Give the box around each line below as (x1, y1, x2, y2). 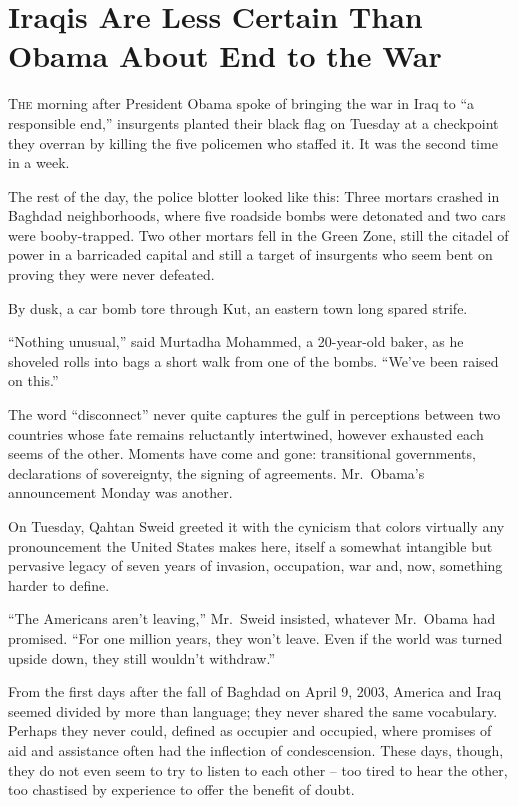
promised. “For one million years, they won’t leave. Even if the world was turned (8, 627, 503, 648)
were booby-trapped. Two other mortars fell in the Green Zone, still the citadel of (8, 224, 509, 245)
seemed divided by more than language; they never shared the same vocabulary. (8, 700, 498, 721)
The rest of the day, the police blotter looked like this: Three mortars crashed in (8, 185, 500, 206)
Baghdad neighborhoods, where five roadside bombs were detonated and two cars (8, 205, 506, 226)
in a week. (8, 152, 70, 173)
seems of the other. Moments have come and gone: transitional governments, (8, 443, 476, 464)
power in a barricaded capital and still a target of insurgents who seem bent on (8, 244, 493, 265)
